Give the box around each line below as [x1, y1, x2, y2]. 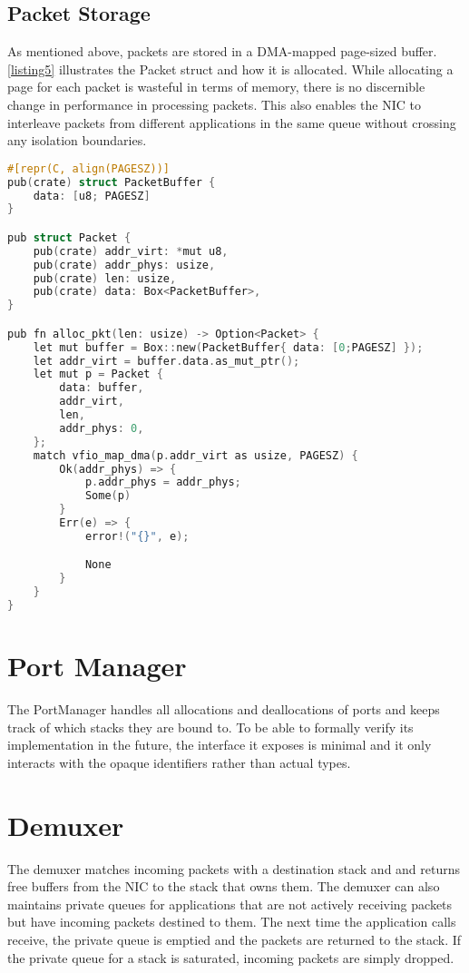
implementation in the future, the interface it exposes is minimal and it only [7, 735, 432, 754]
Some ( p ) [84, 489, 132, 503]
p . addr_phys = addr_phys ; [84, 476, 241, 489]
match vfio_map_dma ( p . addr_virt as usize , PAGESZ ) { [33, 448, 358, 462]
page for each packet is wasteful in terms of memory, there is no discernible [7, 77, 425, 96]
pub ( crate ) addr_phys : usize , [33, 258, 216, 271]
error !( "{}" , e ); [84, 529, 190, 543]
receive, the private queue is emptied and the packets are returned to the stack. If [7, 929, 462, 948]
